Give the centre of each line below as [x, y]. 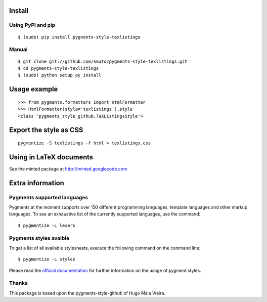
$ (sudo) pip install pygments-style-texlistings [79, 37]
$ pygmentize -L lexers [47, 225]
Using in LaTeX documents [51, 157]
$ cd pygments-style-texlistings [58, 68]
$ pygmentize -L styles [47, 259]
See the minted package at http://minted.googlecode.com [68, 169]
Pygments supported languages [49, 197]
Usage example [34, 89]
